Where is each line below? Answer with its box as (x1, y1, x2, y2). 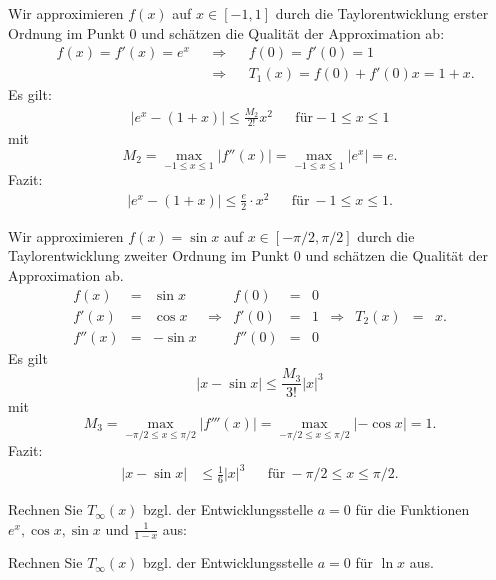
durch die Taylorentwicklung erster (275, 3, 489, 23)
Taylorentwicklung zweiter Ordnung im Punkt (8, 245, 290, 266)
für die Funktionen (355, 499, 470, 520)
